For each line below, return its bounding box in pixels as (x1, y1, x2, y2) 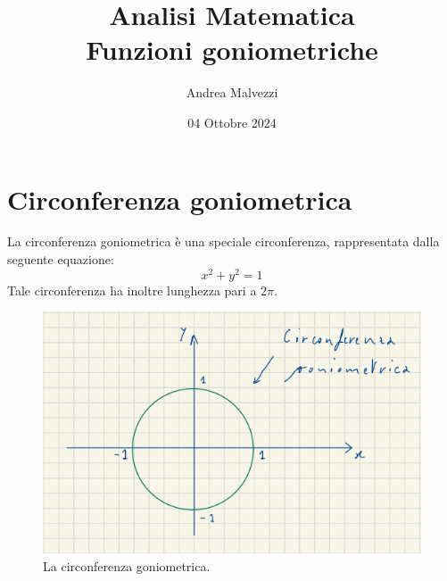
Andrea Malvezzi (186, 83, 278, 102)
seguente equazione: (7, 250, 114, 269)
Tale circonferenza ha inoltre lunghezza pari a (7, 280, 257, 299)
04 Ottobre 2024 (187, 112, 277, 131)
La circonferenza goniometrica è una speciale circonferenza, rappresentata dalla (7, 232, 440, 251)
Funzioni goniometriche (86, 31, 378, 68)
